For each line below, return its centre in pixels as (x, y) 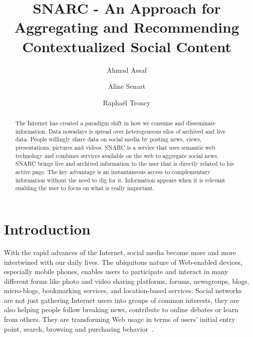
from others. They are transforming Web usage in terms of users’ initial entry (120, 319)
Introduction (47, 228)
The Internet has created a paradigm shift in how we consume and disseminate (116, 123)
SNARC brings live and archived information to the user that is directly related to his (125, 164)
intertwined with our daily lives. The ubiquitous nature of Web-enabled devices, (123, 262)
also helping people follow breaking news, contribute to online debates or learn (121, 309)
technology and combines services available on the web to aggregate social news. (117, 155)
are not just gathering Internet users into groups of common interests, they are (122, 300)
